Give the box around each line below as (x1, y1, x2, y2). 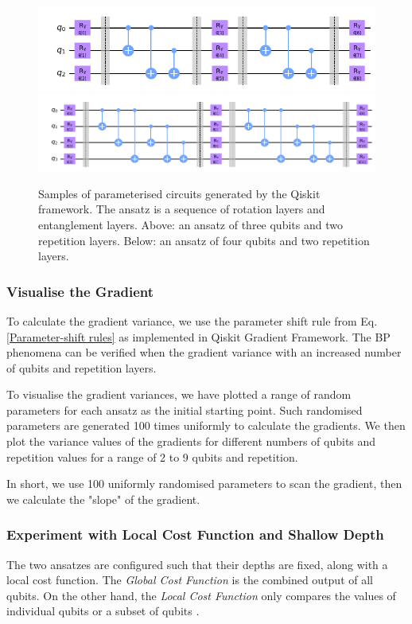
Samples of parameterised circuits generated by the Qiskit (38, 185, 321, 201)
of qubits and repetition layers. (6, 359, 157, 376)
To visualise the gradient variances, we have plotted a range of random (6, 386, 352, 403)
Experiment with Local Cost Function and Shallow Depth (6, 525, 384, 544)
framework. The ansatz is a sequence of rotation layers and (38, 201, 325, 217)
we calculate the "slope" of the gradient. (6, 490, 200, 507)
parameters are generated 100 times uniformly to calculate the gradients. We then (6, 417, 406, 434)
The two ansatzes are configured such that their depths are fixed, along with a (6, 556, 388, 572)
